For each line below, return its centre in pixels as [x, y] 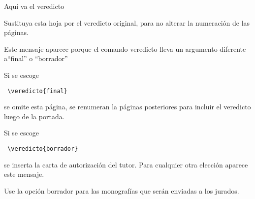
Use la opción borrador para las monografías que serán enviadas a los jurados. [122, 190]
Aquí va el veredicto [34, 6]
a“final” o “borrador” [36, 58]
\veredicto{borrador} [43, 149]
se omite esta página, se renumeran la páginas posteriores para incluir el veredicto [127, 107]
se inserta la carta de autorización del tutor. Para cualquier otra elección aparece [126, 164]
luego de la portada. [34, 116]
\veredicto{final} [37, 91]
